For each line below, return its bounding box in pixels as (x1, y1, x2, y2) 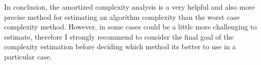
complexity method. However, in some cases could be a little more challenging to (4, 21, 257, 32)
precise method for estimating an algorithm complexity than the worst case (4, 11, 240, 22)
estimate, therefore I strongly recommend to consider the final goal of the (4, 31, 234, 42)
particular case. (4, 51, 52, 61)
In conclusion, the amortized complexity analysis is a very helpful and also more (4, 2, 255, 12)
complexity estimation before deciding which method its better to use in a (4, 41, 236, 52)
